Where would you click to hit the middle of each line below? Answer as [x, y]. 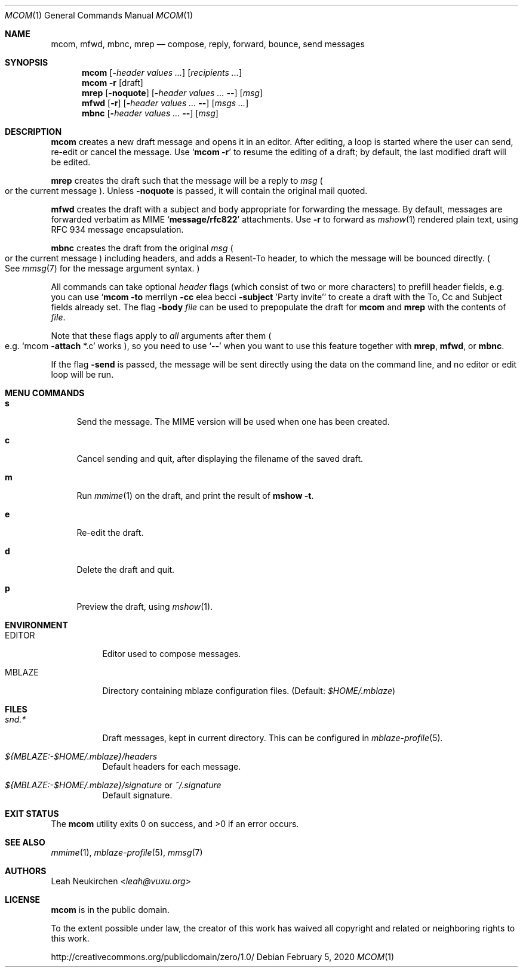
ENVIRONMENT [36, 625]
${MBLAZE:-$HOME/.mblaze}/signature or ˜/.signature [113, 785]
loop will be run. [82, 374]
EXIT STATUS [32, 814]
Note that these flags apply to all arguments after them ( [161, 336]
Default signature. [137, 795]
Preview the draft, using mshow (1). [145, 607]
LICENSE [23, 900]
